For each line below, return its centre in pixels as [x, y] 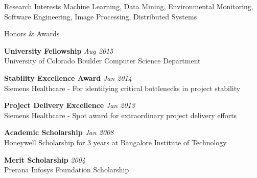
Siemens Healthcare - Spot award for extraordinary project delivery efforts [121, 115]
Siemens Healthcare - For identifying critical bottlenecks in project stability [122, 88]
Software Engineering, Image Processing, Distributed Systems [101, 16]
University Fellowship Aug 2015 [59, 50]
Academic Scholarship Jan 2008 [59, 132]
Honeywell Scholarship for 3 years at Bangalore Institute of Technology [115, 142]
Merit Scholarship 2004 [45, 159]
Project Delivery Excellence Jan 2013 [69, 105]
